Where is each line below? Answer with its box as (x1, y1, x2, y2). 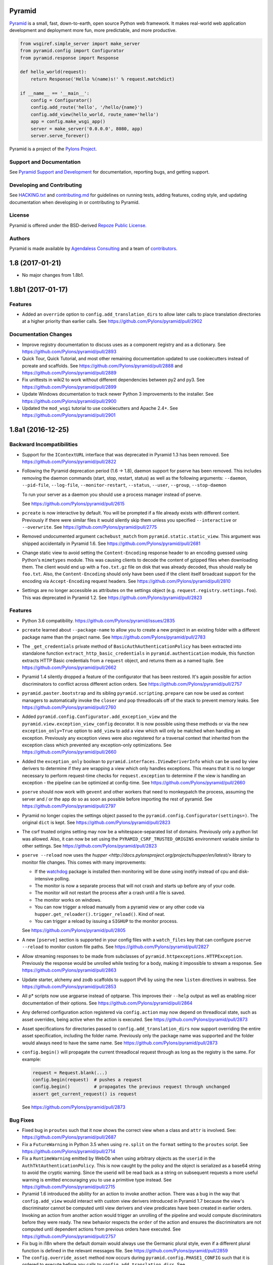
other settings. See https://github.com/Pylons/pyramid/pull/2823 (22, 843, 157, 849)
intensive (34, 875, 54, 881)
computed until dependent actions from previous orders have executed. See (22, 1226, 181, 1232)
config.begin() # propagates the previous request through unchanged (32, 1084, 230, 1090)
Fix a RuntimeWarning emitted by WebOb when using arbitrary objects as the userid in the (22, 1155, 216, 1161)
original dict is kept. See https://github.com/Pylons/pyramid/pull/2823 (22, 819, 170, 825)
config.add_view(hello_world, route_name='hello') (30, 111, 159, 117)
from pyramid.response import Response (20, 55, 119, 61)
